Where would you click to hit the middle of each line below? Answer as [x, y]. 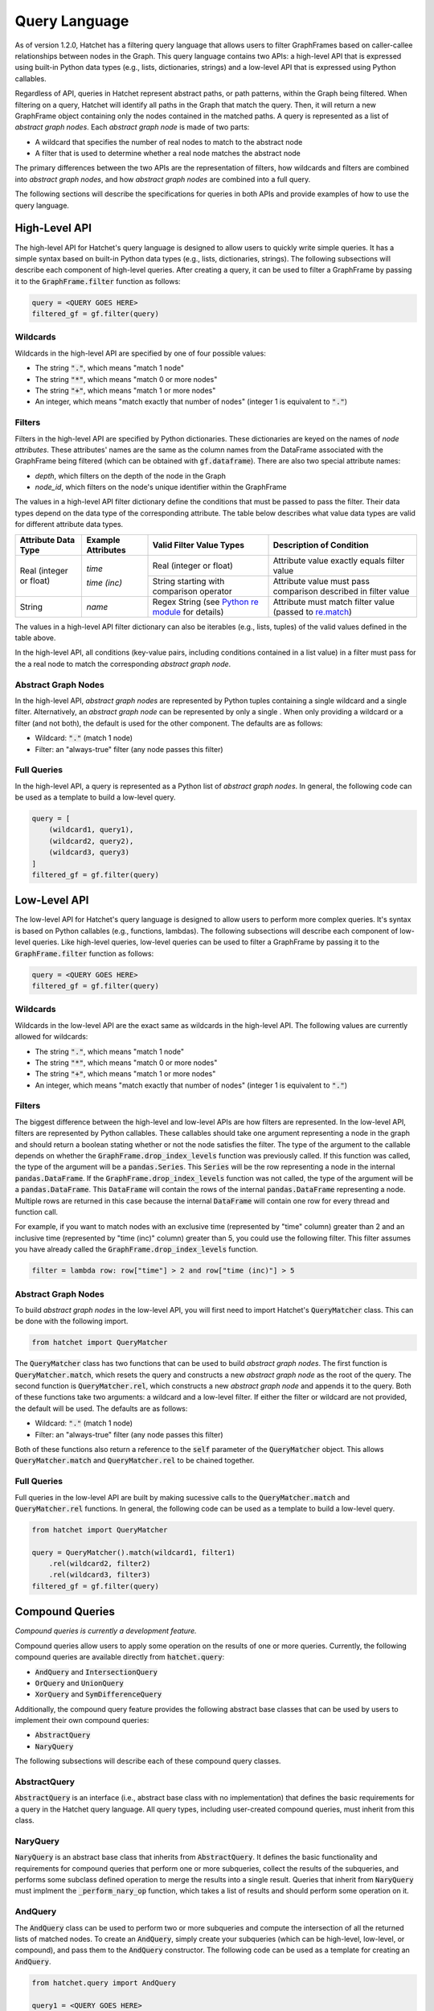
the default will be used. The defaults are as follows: [101, 1409]
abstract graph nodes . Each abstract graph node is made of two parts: [132, 127]
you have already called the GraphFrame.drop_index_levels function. [137, 1249]
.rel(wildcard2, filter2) [100, 1564]
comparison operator [192, 591]
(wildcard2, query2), [91, 841]
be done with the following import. [72, 1321]
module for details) [188, 611]
